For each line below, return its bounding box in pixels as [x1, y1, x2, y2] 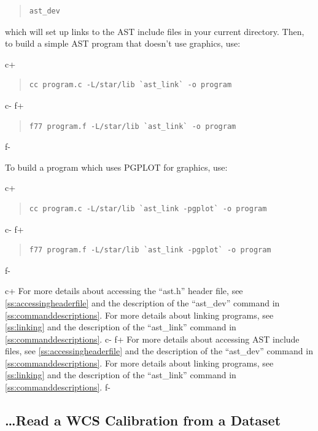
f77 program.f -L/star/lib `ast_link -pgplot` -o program [29, 246, 271, 255]
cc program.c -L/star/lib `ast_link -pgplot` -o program [29, 204, 267, 213]
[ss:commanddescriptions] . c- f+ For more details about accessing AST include [5, 332, 300, 345]
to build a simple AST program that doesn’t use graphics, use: [5, 37, 241, 50]
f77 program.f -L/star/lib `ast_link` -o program [29, 122, 236, 131]
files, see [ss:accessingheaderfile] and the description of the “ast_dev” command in [5, 344, 313, 357]
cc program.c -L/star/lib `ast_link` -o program [29, 80, 232, 90]
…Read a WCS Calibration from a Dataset [5, 411, 281, 430]
